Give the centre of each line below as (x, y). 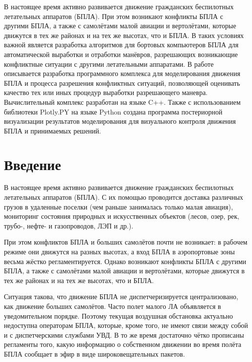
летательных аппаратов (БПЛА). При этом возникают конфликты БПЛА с (114, 16)
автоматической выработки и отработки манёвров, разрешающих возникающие (121, 54)
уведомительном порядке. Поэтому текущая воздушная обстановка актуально (118, 315)
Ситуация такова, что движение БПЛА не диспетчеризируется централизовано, (121, 296)
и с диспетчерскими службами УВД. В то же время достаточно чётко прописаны (124, 334)
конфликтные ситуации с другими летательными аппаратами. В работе (109, 64)
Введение (33, 164)
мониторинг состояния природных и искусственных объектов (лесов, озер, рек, (122, 216)
